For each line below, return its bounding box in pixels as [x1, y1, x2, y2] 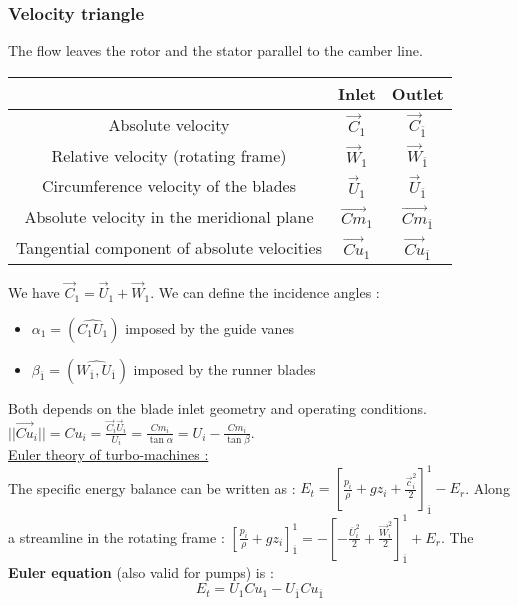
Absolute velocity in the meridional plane [24, 205, 314, 229]
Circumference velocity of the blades [42, 174, 296, 198]
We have [8, 282, 60, 303]
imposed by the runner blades [133, 358, 316, 379]
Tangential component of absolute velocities [16, 235, 322, 259]
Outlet [391, 81, 444, 105]
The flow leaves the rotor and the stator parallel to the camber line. [8, 40, 423, 61]
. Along [465, 477, 510, 498]
